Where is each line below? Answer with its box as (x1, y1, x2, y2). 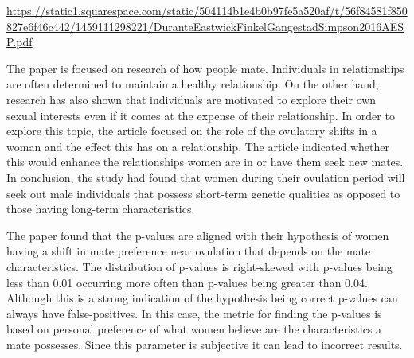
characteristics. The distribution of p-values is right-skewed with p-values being (6, 258, 393, 274)
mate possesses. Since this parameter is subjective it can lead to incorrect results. (6, 336, 403, 352)
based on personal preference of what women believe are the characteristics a (6, 321, 382, 337)
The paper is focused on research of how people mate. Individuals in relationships (6, 60, 404, 76)
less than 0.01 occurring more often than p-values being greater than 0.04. (6, 274, 368, 290)
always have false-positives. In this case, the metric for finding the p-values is (6, 305, 382, 321)
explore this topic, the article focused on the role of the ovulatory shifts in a (6, 123, 377, 139)
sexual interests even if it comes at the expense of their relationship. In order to (6, 107, 395, 123)
